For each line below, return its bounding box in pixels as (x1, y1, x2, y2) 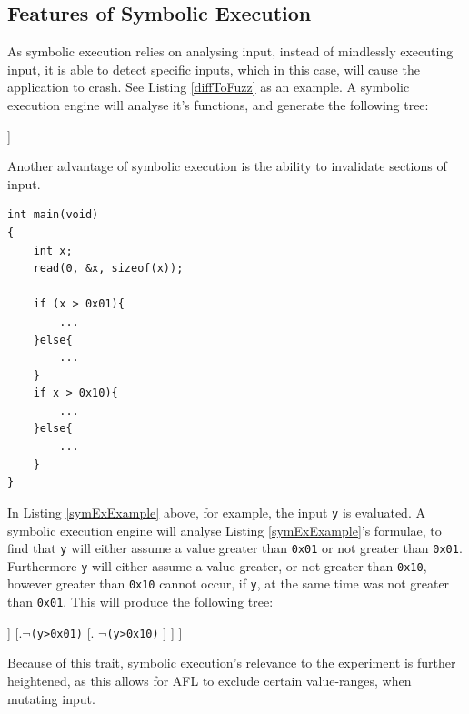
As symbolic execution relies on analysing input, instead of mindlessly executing (7, 42, 454, 61)
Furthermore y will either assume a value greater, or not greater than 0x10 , (7, 556, 427, 575)
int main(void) (7, 208, 99, 222)
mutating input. (7, 689, 95, 708)
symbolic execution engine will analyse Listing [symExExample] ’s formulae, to (7, 520, 442, 539)
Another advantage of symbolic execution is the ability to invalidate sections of (7, 156, 447, 176)
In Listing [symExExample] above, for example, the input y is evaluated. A (7, 502, 425, 521)
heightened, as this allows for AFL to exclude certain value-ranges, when (7, 670, 412, 689)
